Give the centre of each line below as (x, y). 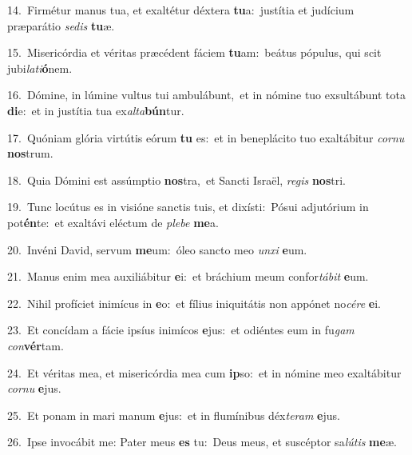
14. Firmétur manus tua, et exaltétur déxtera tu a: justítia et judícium (181, 10)
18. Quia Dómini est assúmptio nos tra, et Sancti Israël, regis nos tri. (176, 180)
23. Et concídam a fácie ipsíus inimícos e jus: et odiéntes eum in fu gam (181, 330)
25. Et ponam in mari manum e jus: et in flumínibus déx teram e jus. (174, 415)
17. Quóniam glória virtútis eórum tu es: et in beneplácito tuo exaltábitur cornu (206, 137)
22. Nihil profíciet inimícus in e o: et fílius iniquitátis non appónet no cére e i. (194, 303)
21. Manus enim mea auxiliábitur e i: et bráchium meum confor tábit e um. (188, 276)
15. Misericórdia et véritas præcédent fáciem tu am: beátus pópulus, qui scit (194, 52)
